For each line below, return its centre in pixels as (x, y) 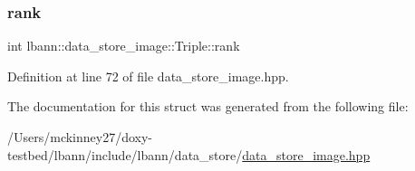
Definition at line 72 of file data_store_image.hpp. (148, 76)
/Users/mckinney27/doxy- (80, 137)
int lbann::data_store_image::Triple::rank (124, 46)
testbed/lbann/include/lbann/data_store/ (125, 154)
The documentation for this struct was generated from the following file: (208, 106)
